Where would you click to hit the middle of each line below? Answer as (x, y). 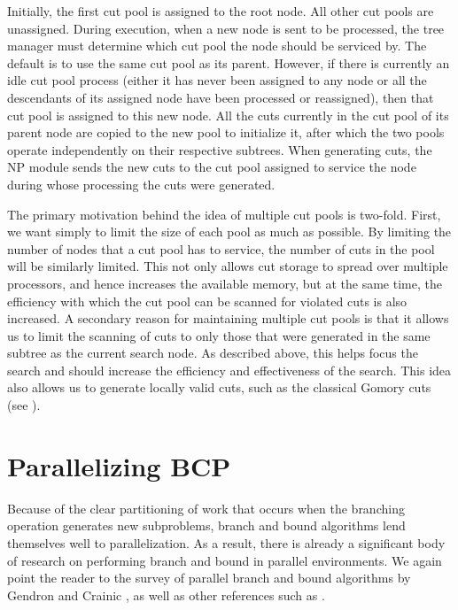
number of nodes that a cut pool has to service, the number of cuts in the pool (221, 248)
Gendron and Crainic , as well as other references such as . (166, 595)
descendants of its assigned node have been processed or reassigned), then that (221, 97)
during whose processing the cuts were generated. (141, 184)
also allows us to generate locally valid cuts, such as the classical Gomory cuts (219, 387)
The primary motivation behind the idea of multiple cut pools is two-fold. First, (224, 214)
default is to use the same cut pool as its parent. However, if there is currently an (229, 62)
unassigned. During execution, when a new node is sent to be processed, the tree (226, 28)
